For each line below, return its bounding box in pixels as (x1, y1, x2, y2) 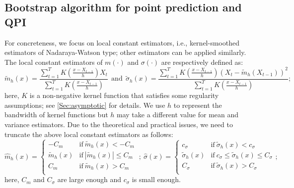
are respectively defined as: (161, 56, 243, 67)
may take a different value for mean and (117, 109, 239, 120)
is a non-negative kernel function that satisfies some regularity (29, 90, 219, 100)
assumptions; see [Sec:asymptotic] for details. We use (4, 99, 165, 110)
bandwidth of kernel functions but (4, 109, 108, 120)
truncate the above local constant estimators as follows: (4, 129, 173, 139)
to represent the (173, 99, 222, 110)
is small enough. (132, 174, 181, 185)
